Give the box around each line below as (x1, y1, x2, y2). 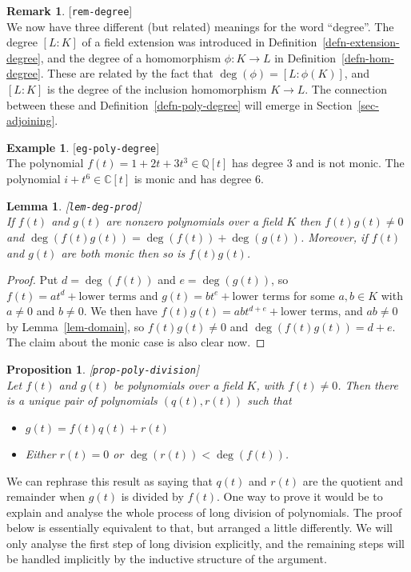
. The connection (305, 81, 387, 98)
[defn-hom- (341, 49, 394, 66)
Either (25, 445, 56, 462)
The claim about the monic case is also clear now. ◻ (6, 334, 265, 350)
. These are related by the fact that (40, 65, 213, 82)
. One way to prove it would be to (216, 488, 383, 505)
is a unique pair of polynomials (6, 392, 158, 409)
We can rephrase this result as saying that (6, 472, 213, 489)
